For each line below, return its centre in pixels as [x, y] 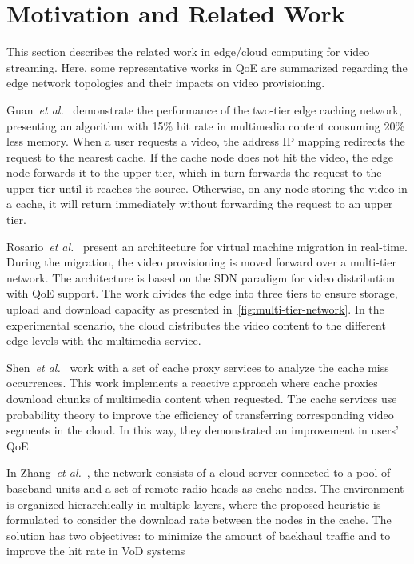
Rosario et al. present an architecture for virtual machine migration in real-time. [207, 246]
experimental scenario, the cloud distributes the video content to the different [196, 324]
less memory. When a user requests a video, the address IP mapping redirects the [206, 141]
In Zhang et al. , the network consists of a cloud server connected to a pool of [199, 472]
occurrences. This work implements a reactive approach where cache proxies [192, 383]
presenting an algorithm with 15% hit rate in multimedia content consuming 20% [206, 125]
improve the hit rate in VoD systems [96, 551]
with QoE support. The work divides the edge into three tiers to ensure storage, [202, 293]
